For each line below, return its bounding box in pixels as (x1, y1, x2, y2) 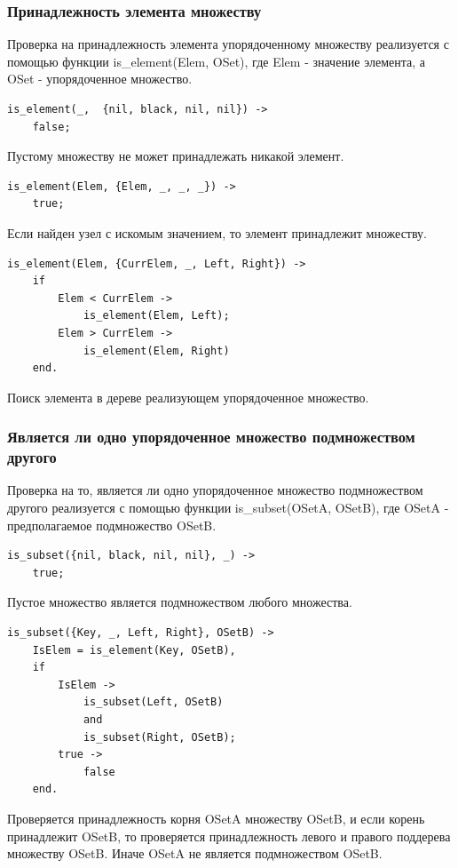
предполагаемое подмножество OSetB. (7, 515, 217, 534)
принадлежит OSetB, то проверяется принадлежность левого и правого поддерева (7, 826, 451, 845)
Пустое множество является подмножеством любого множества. (7, 593, 352, 611)
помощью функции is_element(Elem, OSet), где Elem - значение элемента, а (7, 52, 426, 70)
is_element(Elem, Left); (83, 309, 230, 323)
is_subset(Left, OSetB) (83, 696, 224, 709)
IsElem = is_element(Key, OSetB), (32, 643, 236, 657)
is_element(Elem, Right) (83, 344, 230, 357)
